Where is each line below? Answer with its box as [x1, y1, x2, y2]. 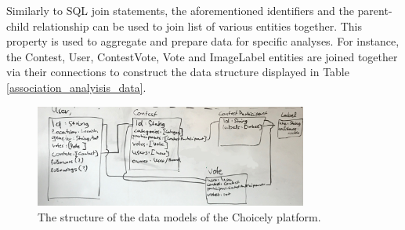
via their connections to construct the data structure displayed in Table [6, 64, 349, 80]
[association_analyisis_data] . [6, 78, 146, 95]
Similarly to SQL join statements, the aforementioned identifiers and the [6, 2, 354, 18]
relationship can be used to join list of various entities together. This [32, 17, 363, 34]
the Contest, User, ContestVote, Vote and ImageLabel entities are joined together [6, 48, 398, 64]
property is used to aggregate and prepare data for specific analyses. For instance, [6, 33, 400, 49]
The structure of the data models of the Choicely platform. [38, 208, 321, 225]
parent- [357, 2, 392, 18]
